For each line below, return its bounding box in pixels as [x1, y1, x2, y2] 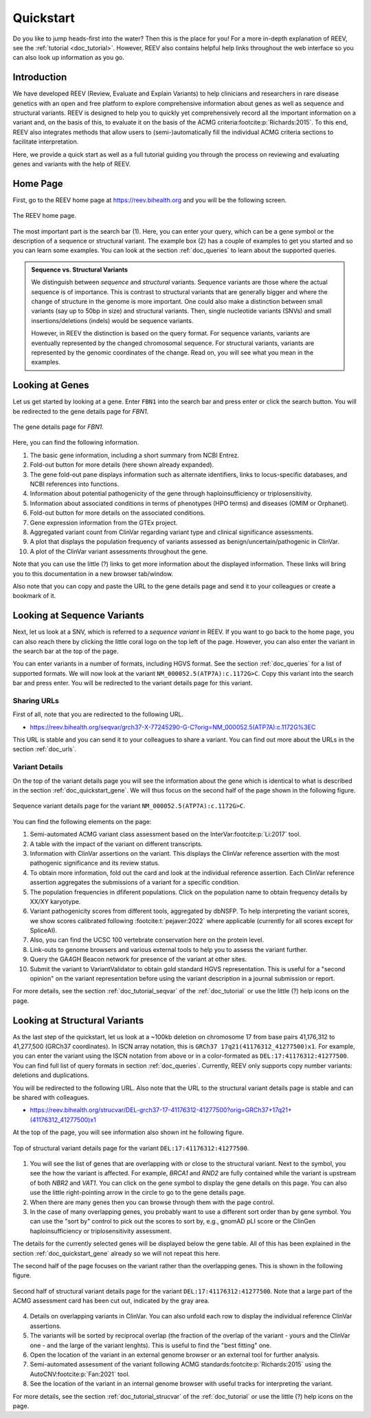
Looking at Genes [12, 379, 89, 391]
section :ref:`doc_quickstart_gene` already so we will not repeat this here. [12, 1249, 221, 1257]
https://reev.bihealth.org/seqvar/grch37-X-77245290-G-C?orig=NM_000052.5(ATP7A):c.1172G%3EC [30, 722, 316, 731]
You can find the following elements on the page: [12, 817, 152, 826]
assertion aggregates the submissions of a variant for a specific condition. [30, 878, 240, 887]
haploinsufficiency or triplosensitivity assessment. [30, 1227, 172, 1235]
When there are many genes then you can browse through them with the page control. [30, 1198, 275, 1206]
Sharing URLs [12, 696, 60, 705]
